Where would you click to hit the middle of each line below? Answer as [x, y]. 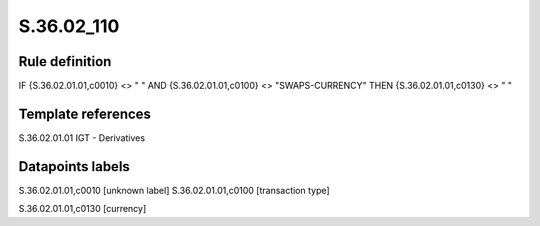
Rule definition [65, 61]
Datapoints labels [74, 166]
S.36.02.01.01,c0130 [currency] [82, 209]
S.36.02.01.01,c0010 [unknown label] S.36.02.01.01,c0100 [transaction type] [174, 190]
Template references [85, 113]
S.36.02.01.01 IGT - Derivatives [81, 137]
